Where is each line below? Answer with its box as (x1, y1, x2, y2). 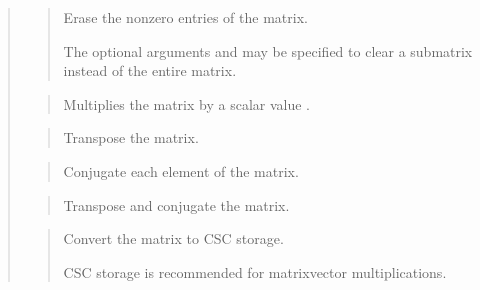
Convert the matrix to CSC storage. (63, 228, 284, 249)
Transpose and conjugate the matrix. (63, 194, 290, 215)
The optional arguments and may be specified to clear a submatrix (63, 40, 473, 61)
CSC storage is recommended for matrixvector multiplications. (63, 261, 447, 282)
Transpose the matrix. (63, 127, 199, 148)
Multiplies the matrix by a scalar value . (63, 93, 310, 114)
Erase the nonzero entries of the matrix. (63, 7, 308, 27)
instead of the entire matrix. (63, 60, 237, 81)
